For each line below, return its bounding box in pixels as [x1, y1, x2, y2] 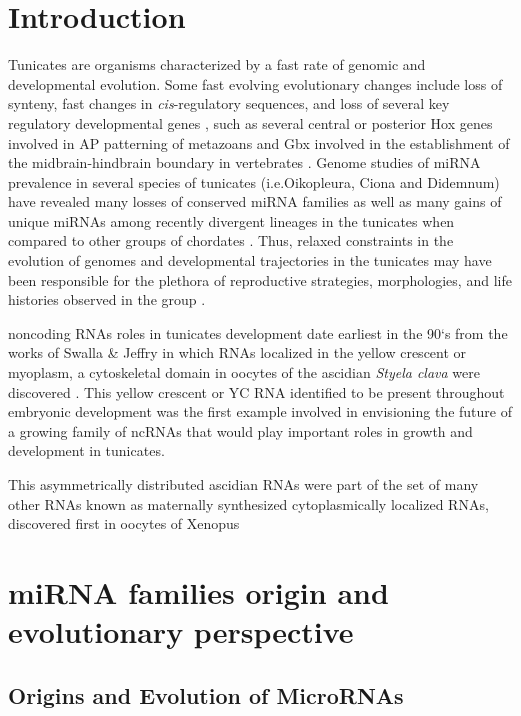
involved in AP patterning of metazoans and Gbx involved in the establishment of [8, 132, 510, 153]
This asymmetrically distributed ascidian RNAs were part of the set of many [8, 474, 479, 494]
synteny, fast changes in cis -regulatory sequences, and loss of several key [8, 93, 450, 114]
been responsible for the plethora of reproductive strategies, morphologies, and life [8, 269, 512, 290]
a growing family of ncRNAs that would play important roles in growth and [8, 420, 473, 441]
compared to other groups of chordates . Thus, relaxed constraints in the [8, 230, 454, 251]
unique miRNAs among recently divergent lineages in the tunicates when [8, 210, 455, 231]
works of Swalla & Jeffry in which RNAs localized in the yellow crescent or [8, 342, 467, 363]
